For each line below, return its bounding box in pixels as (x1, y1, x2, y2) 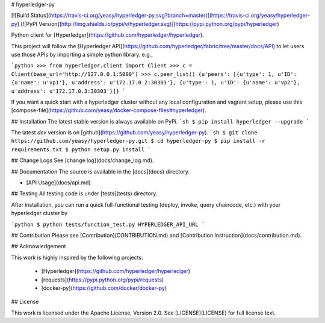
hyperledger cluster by (11, 210, 68, 217)
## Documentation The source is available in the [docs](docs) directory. (11, 168, 190, 175)
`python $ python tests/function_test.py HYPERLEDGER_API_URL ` (11, 221, 205, 228)
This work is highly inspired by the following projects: (11, 254, 144, 261)
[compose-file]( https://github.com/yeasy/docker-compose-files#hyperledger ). (11, 107, 207, 114)
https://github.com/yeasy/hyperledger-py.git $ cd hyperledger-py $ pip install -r (11, 137, 265, 145)
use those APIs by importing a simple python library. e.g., (11, 51, 153, 58)
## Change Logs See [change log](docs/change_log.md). (11, 157, 154, 164)
